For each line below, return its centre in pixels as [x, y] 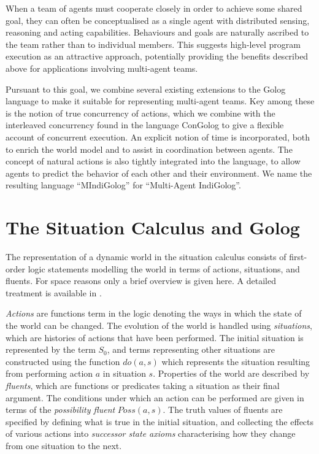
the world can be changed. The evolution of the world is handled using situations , [159, 325]
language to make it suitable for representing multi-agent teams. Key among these [160, 101]
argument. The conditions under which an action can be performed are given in [155, 397]
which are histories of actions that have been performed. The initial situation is [155, 337]
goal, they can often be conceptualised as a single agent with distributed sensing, [158, 20]
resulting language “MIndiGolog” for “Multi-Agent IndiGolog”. [123, 185]
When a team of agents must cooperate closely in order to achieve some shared [154, 8]
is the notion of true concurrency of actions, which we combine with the [140, 113]
